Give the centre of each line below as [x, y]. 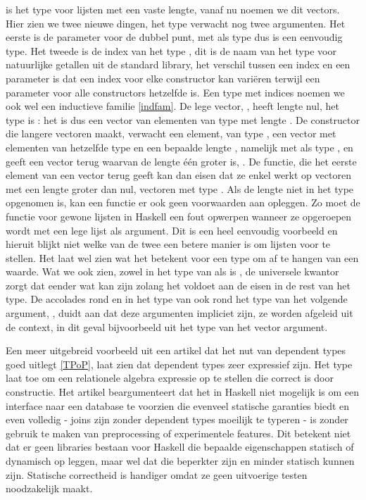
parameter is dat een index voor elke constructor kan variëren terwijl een [163, 78]
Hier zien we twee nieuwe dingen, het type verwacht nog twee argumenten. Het [176, 23]
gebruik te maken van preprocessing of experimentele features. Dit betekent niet [178, 433]
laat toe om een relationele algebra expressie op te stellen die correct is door [170, 378]
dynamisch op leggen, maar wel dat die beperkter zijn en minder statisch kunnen [180, 461]
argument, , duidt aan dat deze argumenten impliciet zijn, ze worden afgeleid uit [179, 313]
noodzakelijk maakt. [49, 488]
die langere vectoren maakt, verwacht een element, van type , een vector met [171, 133]
